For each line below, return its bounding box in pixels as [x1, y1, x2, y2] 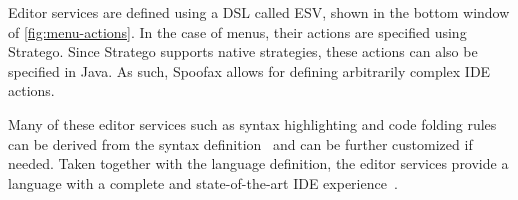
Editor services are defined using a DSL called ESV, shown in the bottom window [8, 2, 510, 22]
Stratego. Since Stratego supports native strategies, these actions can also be [8, 41, 478, 62]
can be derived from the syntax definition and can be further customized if [8, 133, 473, 154]
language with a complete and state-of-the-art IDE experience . [8, 172, 398, 193]
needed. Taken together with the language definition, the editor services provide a [8, 153, 509, 174]
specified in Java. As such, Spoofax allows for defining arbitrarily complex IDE [8, 60, 491, 81]
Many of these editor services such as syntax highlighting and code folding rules [8, 113, 497, 134]
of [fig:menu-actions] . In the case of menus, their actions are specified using [8, 21, 467, 42]
